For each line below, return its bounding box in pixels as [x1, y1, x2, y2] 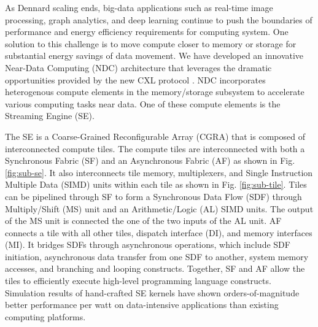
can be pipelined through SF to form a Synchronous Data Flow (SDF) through [5, 190, 302, 202]
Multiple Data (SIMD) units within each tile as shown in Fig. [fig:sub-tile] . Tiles [5, 178, 307, 191]
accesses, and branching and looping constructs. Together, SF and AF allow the [5, 262, 305, 275]
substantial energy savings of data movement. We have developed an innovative [5, 49, 304, 62]
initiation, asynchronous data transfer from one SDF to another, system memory [5, 250, 309, 263]
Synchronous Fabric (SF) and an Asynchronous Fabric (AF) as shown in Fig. [5, 154, 295, 167]
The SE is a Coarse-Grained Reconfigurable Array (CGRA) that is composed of [5, 129, 305, 142]
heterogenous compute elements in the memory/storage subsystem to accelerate [5, 85, 304, 98]
